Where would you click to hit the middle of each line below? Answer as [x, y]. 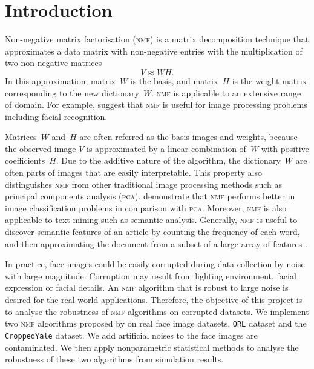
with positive [285, 148]
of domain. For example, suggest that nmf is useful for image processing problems [156, 105]
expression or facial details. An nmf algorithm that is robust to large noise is [147, 288]
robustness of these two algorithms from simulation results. [114, 359]
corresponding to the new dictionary [72, 92]
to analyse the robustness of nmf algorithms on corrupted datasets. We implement [157, 311]
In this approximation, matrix [60, 80]
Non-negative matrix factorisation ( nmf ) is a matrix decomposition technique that [157, 39]
